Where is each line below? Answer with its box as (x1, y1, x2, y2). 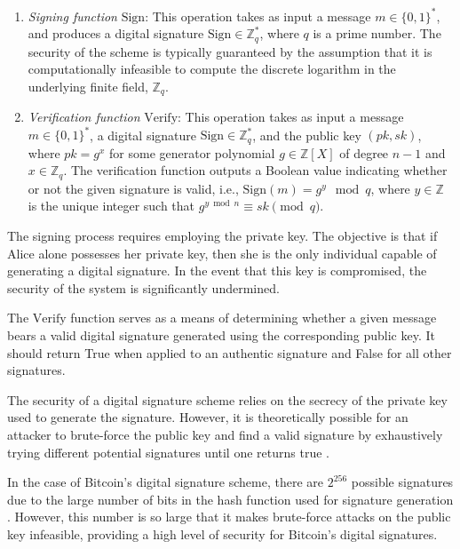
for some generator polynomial (109, 143, 275, 162)
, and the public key (252, 125, 361, 144)
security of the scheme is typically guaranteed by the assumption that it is (28, 42, 432, 60)
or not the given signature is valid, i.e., (28, 179, 239, 197)
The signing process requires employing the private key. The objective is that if (7, 226, 438, 244)
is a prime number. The (313, 24, 441, 43)
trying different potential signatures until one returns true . (7, 442, 329, 461)
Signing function (28, 6, 117, 25)
